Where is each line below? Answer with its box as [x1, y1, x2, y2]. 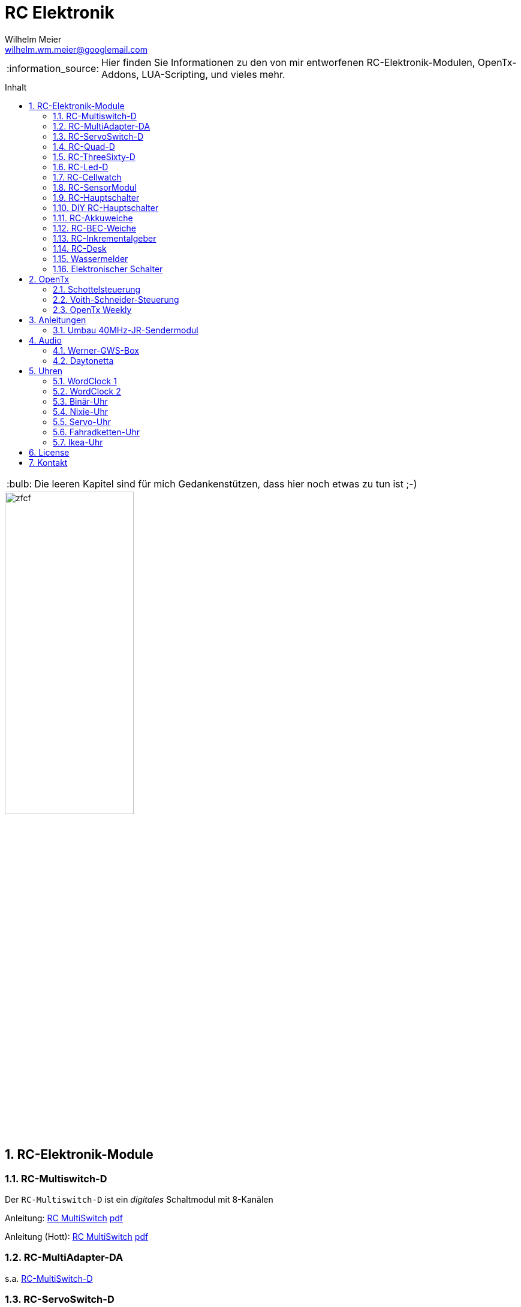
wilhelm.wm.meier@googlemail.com [5, 44, 147, 55]
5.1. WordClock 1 [53, 375, 117, 386]
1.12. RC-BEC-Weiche [53, 222, 137, 233]
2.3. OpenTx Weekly [53, 304, 132, 315]
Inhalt [5, 82, 27, 92]
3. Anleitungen [29, 314, 86, 325]
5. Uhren [29, 365, 63, 376]
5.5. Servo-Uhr [53, 416, 111, 427]
